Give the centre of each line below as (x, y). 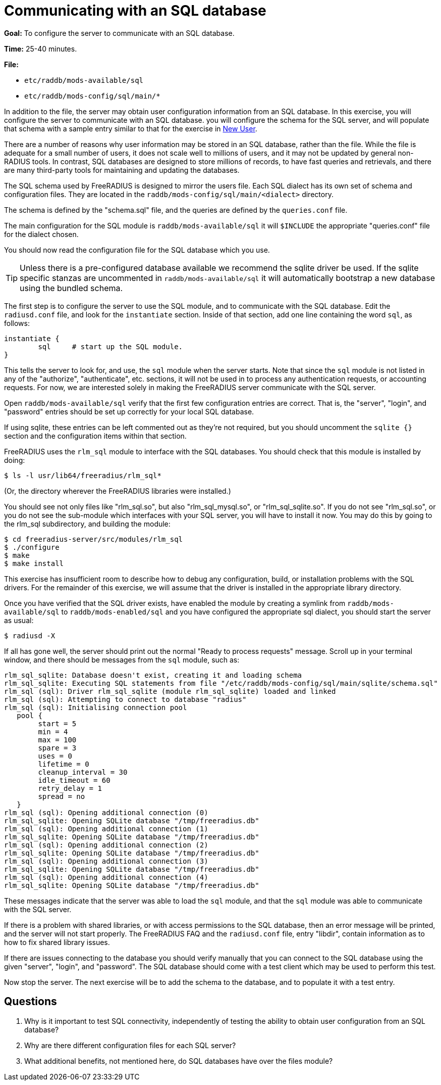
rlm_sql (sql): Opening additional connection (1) (106, 829)
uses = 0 (55, 756)
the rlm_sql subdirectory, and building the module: (87, 524)
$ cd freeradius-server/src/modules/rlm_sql (94, 539)
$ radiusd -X (30, 635)
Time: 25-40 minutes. (41, 49)
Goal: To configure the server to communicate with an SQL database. (119, 33)
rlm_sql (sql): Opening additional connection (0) (106, 812)
